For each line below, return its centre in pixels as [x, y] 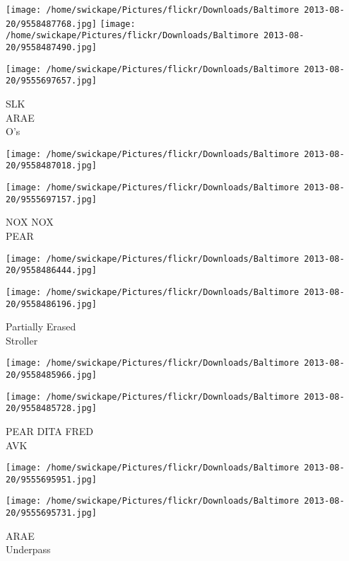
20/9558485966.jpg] [51, 375]
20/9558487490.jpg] [51, 47]
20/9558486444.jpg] [51, 271]
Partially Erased [41, 326]
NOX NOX [30, 222]
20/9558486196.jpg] [51, 304]
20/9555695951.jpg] [51, 479]
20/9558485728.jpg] [51, 409]
